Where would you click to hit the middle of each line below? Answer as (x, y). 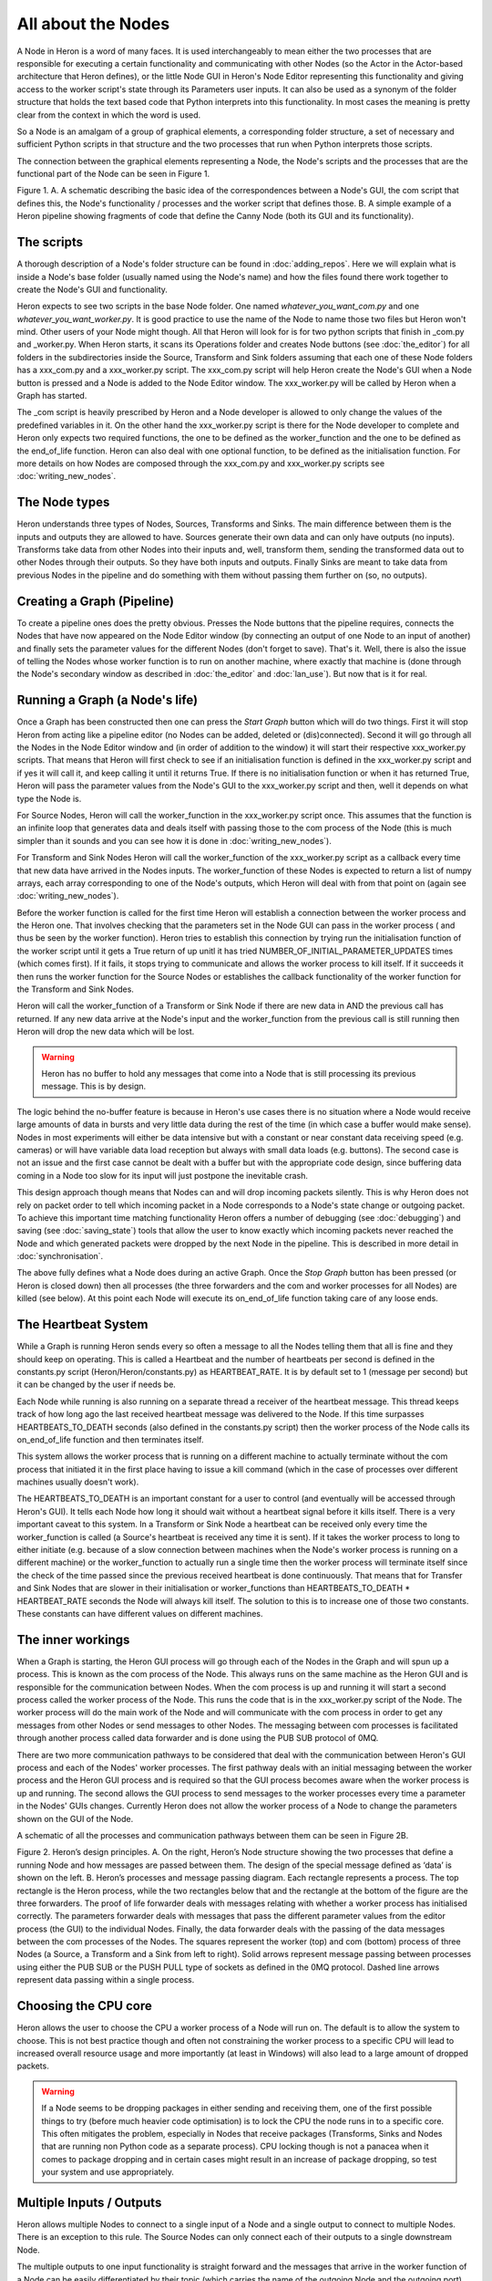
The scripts (50, 242)
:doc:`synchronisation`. (60, 1256)
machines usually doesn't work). (78, 1482)
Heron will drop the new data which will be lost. (106, 1032)
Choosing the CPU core (84, 2006)
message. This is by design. (94, 1087)
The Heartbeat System (82, 1324)
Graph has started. (52, 396)
